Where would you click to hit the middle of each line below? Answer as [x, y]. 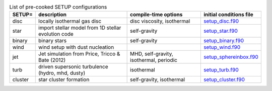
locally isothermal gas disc [70, 21]
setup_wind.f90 [222, 47]
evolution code [56, 34]
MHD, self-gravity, [152, 54]
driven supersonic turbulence [73, 67]
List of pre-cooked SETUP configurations [58, 7]
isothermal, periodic [154, 60]
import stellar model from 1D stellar [80, 28]
